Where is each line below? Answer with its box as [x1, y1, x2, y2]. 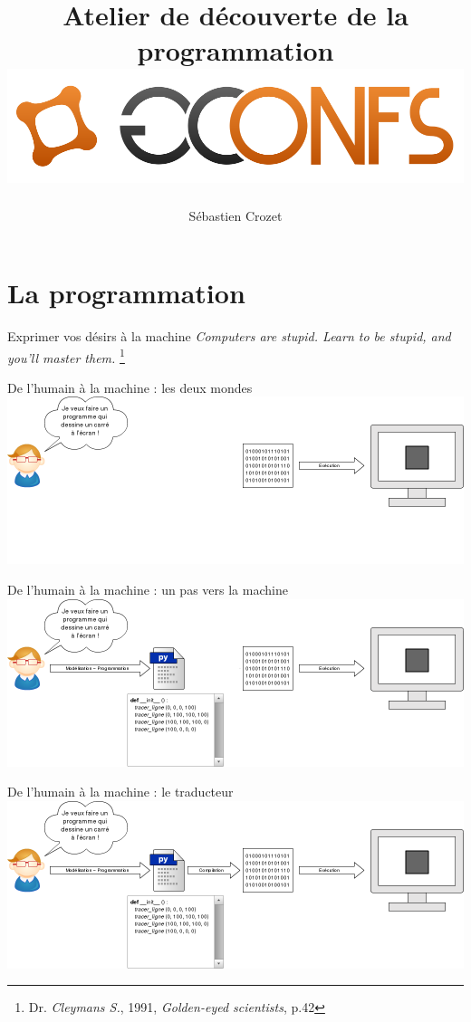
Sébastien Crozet [188, 205, 283, 224]
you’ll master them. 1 [7, 345, 125, 367]
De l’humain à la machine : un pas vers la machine [7, 580, 288, 599]
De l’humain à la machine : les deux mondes [7, 377, 253, 396]
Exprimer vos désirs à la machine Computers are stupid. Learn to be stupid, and [7, 327, 451, 346]
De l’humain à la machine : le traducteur [7, 782, 234, 801]
